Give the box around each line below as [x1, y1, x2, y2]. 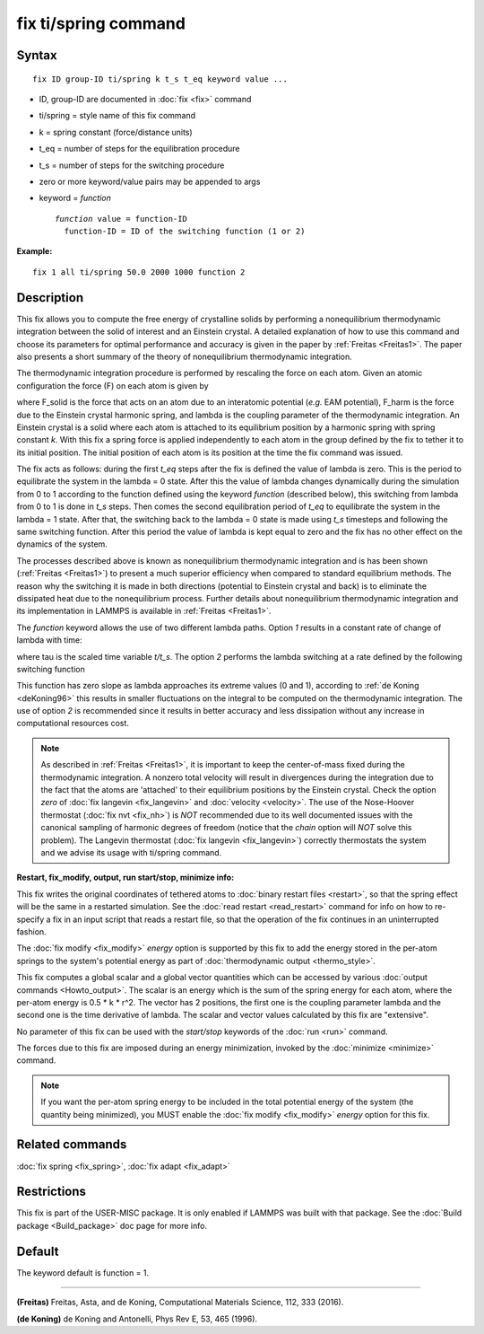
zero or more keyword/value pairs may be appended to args [39, 176, 261, 187]
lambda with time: [16, 635, 82, 645]
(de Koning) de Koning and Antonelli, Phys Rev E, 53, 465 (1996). [16, 1313, 258, 1324]
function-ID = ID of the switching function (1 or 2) [64, 226, 306, 237]
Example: [16, 246, 53, 257]
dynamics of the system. [16, 539, 108, 549]
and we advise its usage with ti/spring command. [40, 847, 222, 857]
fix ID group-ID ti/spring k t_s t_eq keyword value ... [32, 74, 289, 84]
